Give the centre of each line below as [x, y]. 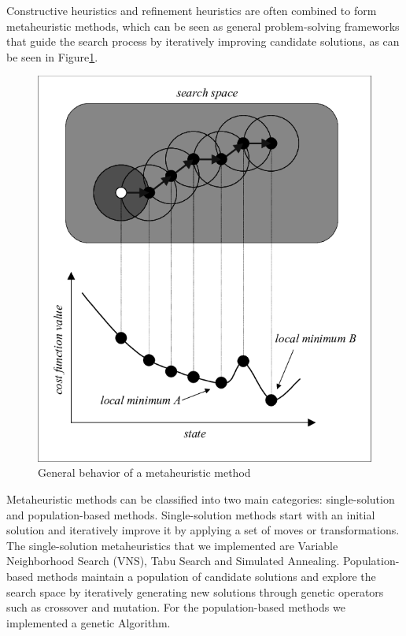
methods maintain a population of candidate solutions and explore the [206, 576]
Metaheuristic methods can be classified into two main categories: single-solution [201, 499]
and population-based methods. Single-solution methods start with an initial [191, 514]
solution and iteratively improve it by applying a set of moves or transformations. [203, 530]
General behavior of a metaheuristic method [144, 472]
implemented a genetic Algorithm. [89, 622]
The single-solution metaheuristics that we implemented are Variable [172, 545]
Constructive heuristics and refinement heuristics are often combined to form [192, 10]
